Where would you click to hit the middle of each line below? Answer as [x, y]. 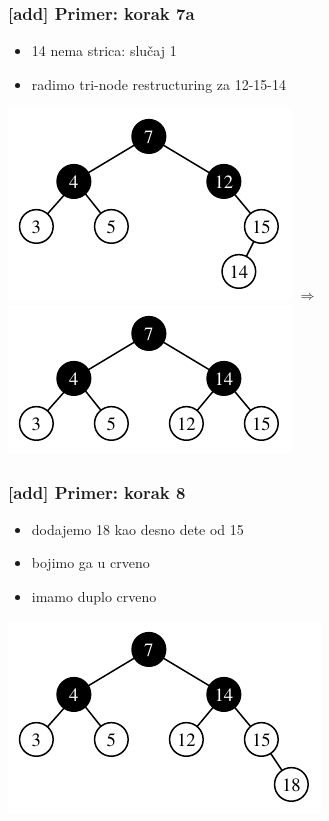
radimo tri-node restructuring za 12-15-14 [159, 83]
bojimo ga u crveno [90, 562]
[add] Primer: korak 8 [97, 491]
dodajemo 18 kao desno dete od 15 [137, 528]
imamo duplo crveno [94, 596]
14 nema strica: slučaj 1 [104, 50]
